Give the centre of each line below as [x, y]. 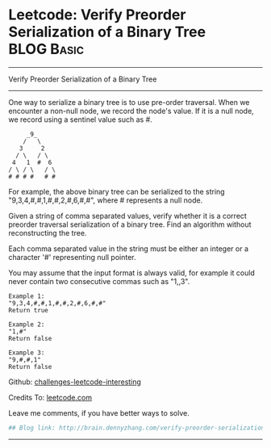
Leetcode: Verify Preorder [97, 15]
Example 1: [27, 296]
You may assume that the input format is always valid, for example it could [132, 273]
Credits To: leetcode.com [50, 397]
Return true [28, 310]
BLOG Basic [46, 49]
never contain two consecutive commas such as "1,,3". [99, 281]
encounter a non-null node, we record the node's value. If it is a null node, [131, 111]
